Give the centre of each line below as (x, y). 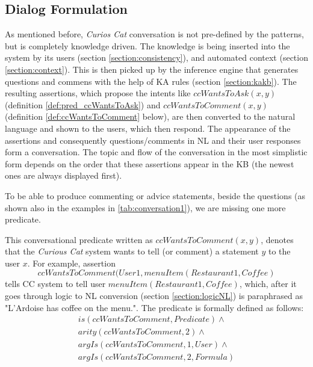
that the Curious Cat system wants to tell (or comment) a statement (132, 251)
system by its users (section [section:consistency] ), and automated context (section (156, 57)
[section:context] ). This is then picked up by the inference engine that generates (152, 69)
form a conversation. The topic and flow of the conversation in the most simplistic (156, 152)
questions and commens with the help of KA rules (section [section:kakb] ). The (151, 81)
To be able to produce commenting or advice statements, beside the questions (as (155, 195)
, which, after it (268, 284)
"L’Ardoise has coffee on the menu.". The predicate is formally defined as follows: (154, 307)
